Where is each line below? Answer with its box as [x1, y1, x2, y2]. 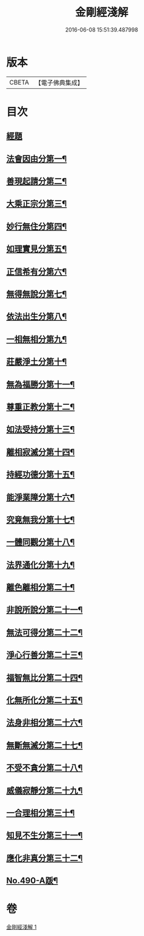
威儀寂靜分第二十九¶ [6, 785, 83, 796]
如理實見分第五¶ [6, 244, 67, 254]
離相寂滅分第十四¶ [6, 447, 75, 457]
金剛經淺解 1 [6, 923, 37, 931]
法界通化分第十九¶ [6, 560, 75, 570]
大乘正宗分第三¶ [6, 199, 67, 209]
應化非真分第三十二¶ [6, 853, 83, 863]
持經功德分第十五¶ [6, 469, 75, 480]
